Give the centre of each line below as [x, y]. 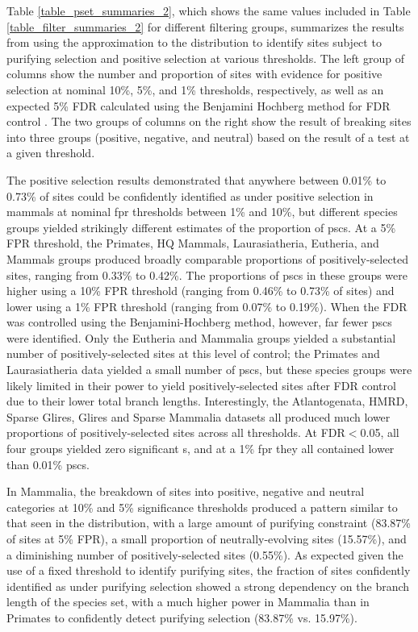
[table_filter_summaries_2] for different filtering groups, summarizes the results [205, 26]
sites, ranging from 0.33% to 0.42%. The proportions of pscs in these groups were [207, 274]
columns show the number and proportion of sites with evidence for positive [194, 74]
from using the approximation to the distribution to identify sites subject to [194, 42]
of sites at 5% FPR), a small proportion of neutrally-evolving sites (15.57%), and [207, 538]
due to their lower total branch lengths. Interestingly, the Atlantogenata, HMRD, [207, 401]
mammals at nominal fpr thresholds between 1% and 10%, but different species [202, 212]
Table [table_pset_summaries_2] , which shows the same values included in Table [209, 10]
